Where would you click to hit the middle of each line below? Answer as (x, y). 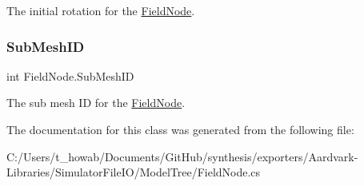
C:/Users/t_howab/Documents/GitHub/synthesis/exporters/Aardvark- (182, 156)
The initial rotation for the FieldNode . (101, 10)
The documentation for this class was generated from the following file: (180, 129)
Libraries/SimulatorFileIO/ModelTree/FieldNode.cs (134, 172)
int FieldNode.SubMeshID (70, 75)
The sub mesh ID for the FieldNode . (96, 103)
